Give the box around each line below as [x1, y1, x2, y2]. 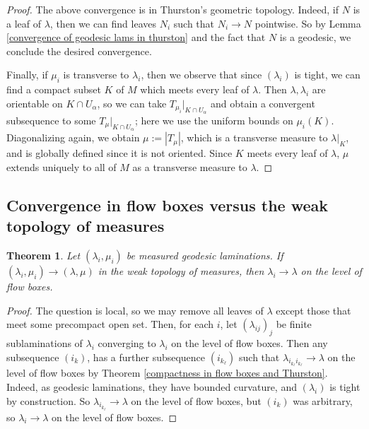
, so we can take [97, 95, 167, 110]
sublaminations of [6, 335, 83, 350]
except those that [276, 302, 351, 317]
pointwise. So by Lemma [254, 16, 361, 30]
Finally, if [6, 67, 48, 82]
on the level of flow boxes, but [131, 393, 262, 408]
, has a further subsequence [87, 349, 206, 364]
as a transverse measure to [132, 159, 247, 174]
